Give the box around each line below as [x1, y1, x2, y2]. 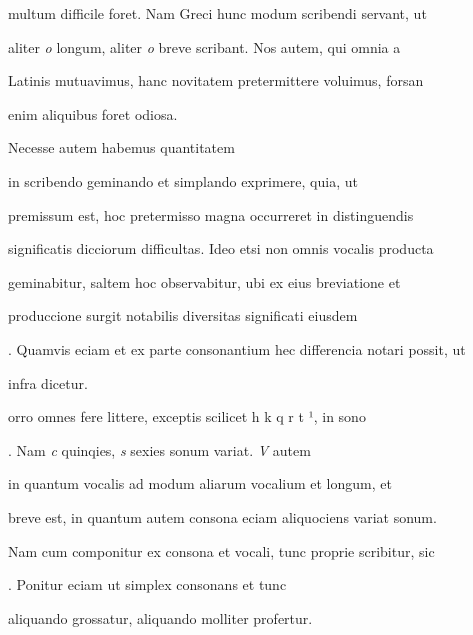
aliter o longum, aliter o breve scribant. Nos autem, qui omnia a [8, 36, 401, 57]
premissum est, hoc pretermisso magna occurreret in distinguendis [8, 204, 414, 225]
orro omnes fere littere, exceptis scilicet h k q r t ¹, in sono [8, 406, 366, 427]
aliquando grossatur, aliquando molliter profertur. [8, 607, 313, 628]
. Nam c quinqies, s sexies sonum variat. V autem [8, 439, 311, 460]
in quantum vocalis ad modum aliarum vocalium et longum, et [8, 473, 392, 494]
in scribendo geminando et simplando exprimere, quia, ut [8, 170, 358, 191]
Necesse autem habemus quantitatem [8, 137, 235, 158]
